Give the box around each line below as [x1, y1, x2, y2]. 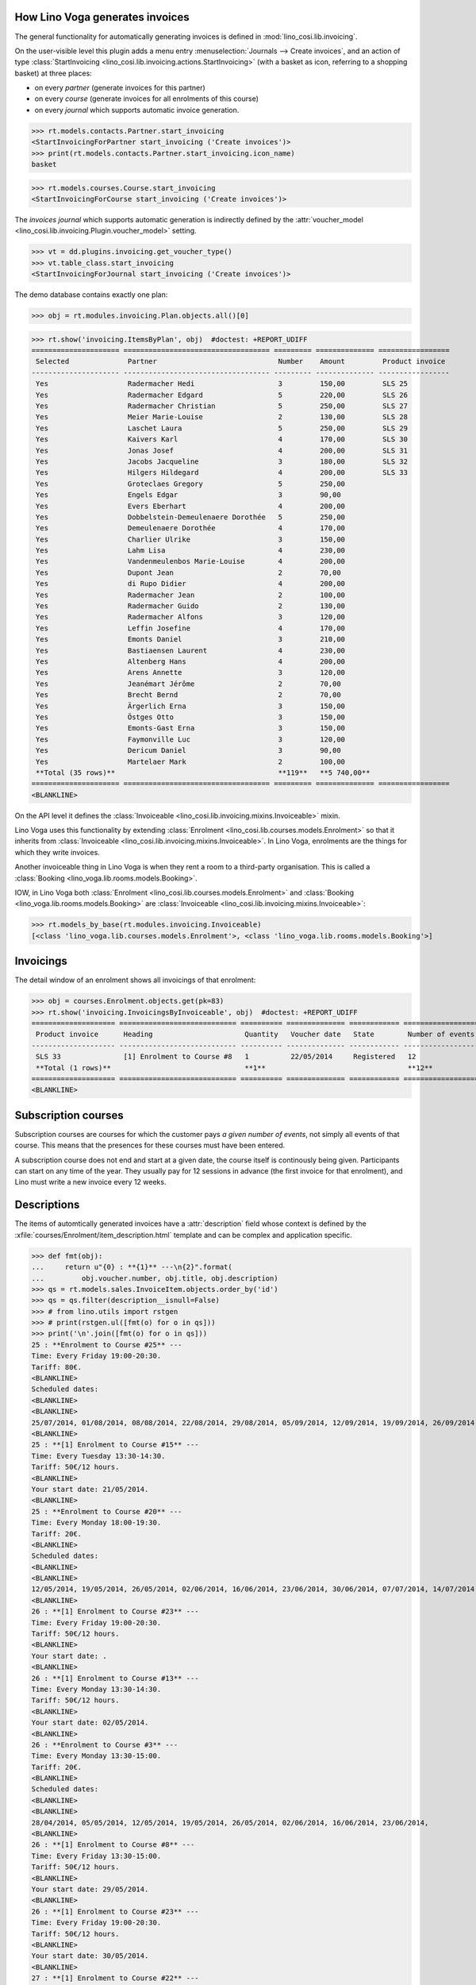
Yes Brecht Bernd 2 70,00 [36, 691, 341, 700]
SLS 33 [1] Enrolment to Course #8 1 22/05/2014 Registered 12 [36, 1052, 416, 1062]
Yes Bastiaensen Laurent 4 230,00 [36, 646, 345, 655]
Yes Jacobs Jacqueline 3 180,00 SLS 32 [36, 457, 409, 466]
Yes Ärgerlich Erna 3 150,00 [36, 701, 345, 711]
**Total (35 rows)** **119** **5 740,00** [36, 768, 370, 777]
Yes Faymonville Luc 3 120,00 [36, 734, 345, 744]
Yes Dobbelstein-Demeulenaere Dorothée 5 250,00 [36, 512, 345, 522]
